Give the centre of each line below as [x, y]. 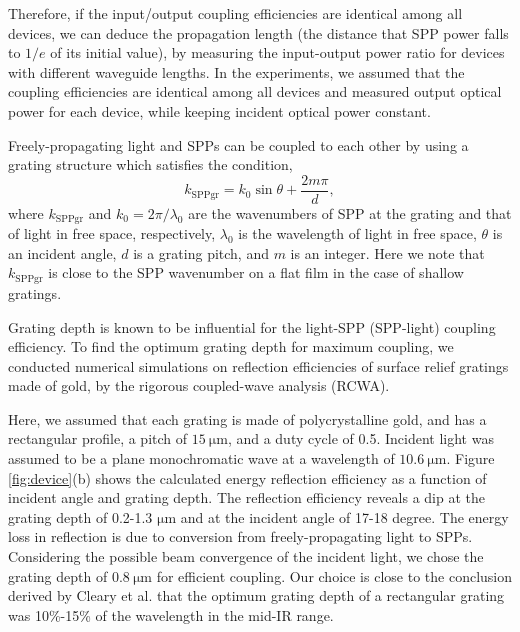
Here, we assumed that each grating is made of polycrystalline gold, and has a [247, 418]
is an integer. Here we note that [387, 252]
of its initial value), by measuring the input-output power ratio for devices [277, 52]
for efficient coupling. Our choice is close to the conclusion [334, 575]
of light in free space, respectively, [112, 233]
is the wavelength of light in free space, [357, 233]
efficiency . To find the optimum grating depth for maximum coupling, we [231, 346]
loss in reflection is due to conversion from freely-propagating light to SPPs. [240, 536]
